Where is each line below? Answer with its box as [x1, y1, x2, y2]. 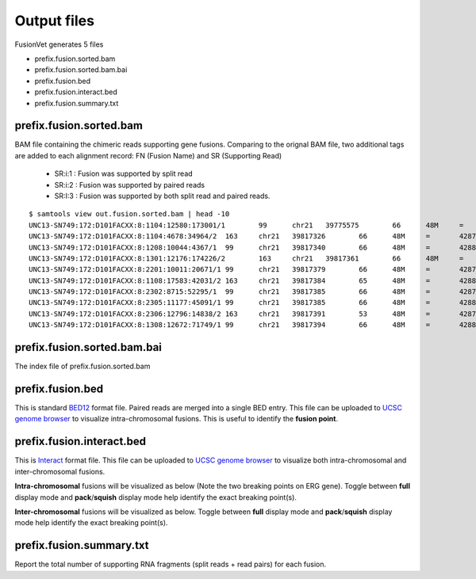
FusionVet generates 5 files [14, 40, 104, 49]
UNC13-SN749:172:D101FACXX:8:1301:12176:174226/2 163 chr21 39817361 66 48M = [29, 253, 464, 263]
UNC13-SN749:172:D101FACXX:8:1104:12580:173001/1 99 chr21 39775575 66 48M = [29, 220, 464, 230]
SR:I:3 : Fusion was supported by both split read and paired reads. [54, 191, 271, 200]
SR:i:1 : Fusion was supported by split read [54, 169, 194, 178]
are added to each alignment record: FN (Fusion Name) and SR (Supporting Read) [14, 150, 282, 160]
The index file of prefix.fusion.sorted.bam [14, 361, 151, 371]
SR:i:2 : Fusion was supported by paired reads [54, 180, 205, 189]
